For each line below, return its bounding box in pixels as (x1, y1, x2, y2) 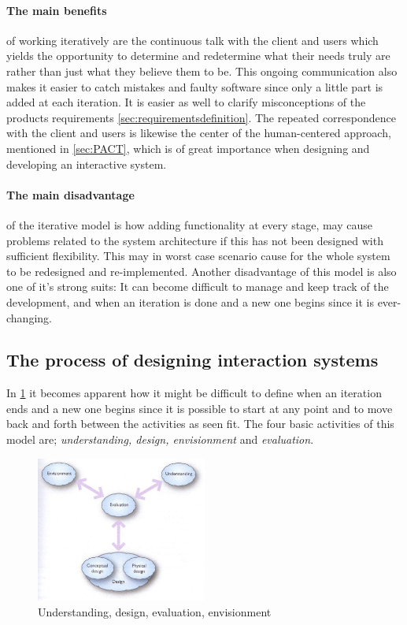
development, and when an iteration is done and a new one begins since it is (6, 293, 374, 310)
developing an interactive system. (6, 155, 167, 172)
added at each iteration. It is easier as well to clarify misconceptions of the (6, 94, 366, 110)
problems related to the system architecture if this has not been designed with (6, 232, 383, 248)
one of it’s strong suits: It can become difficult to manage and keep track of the (6, 278, 389, 295)
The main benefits (6, 2, 107, 18)
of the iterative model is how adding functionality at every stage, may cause (6, 216, 373, 233)
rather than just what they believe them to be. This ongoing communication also (6, 62, 398, 79)
